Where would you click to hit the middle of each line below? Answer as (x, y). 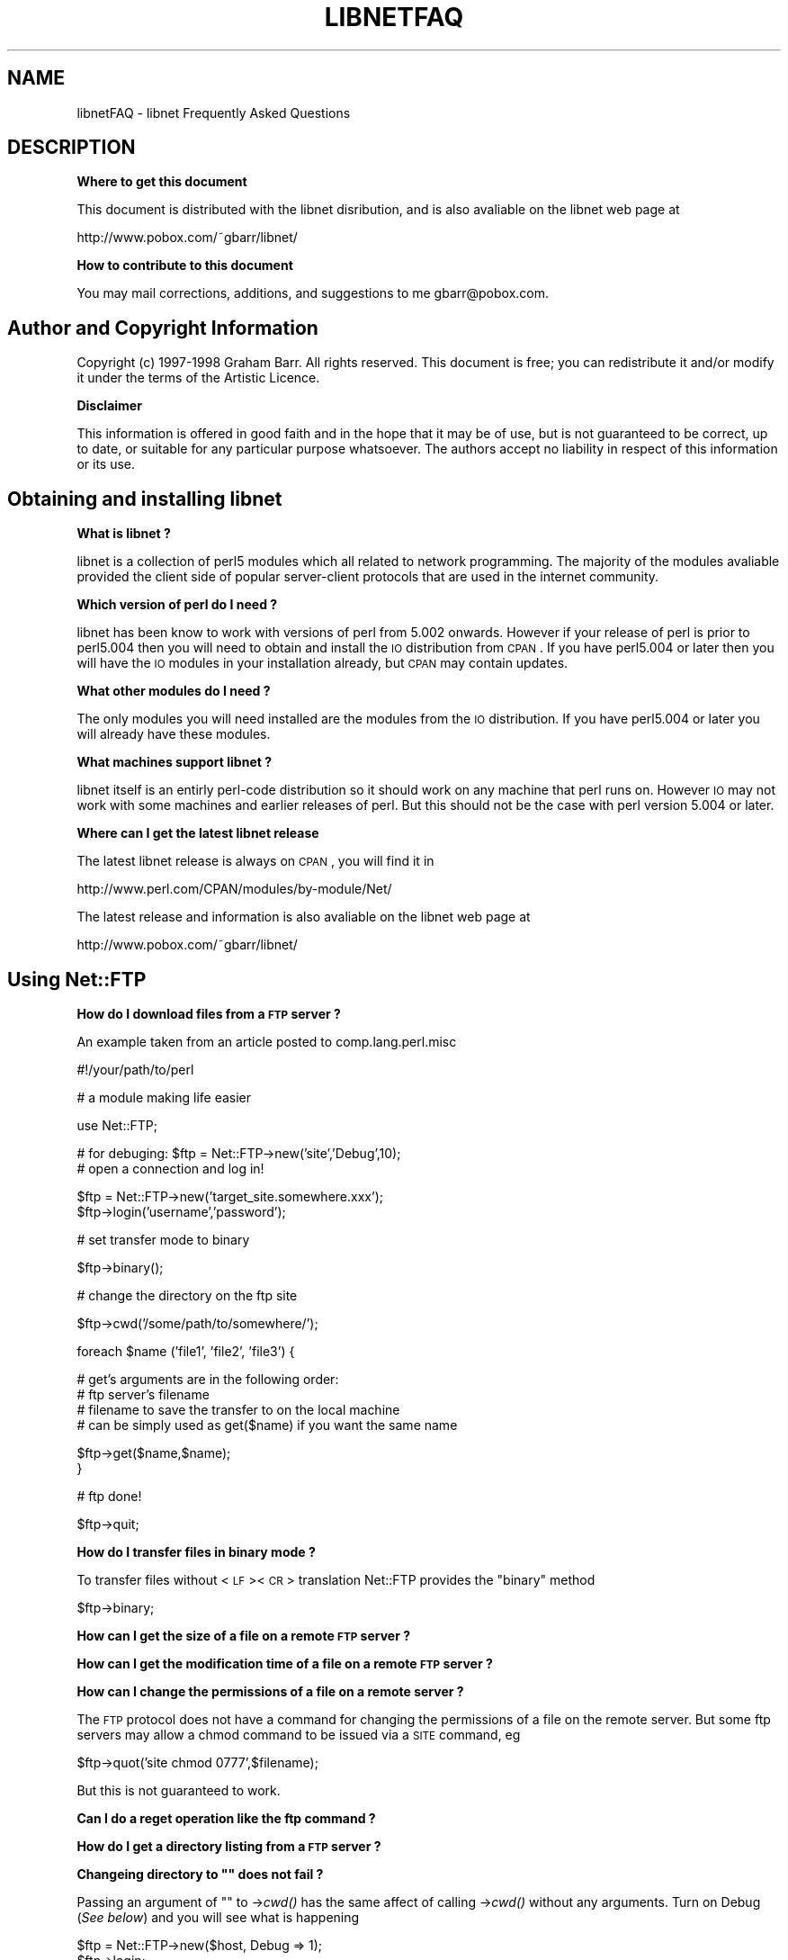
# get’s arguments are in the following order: (208, 1379)
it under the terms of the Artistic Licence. (198, 378)
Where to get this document (162, 182)
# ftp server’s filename (143, 1394)
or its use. (106, 464)
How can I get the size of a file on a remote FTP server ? (243, 1635)
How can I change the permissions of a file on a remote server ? (270, 1691)
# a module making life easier (164, 1097)
